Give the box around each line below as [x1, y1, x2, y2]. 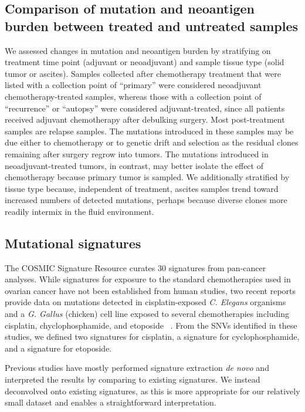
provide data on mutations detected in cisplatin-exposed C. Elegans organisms [5, 296, 286, 308]
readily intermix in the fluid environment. [5, 205, 154, 217]
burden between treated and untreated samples [5, 16, 299, 35]
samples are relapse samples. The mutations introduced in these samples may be [5, 124, 294, 137]
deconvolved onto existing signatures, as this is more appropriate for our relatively [5, 384, 300, 397]
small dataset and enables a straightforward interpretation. [5, 396, 216, 408]
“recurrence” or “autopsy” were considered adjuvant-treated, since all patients [5, 102, 285, 114]
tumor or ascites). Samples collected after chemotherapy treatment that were [5, 67, 281, 79]
